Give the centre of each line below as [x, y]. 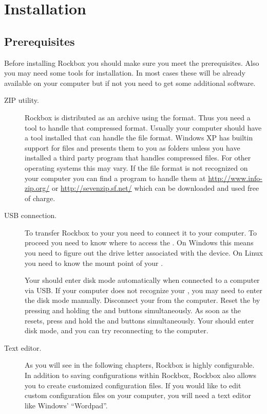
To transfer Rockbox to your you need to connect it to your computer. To [141, 232]
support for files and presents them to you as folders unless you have [132, 147]
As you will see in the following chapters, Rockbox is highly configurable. [140, 365]
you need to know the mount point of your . [94, 263]
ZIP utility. [22, 100]
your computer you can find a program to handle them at [115, 178]
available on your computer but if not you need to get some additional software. [130, 83]
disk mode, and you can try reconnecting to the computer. [117, 330]
